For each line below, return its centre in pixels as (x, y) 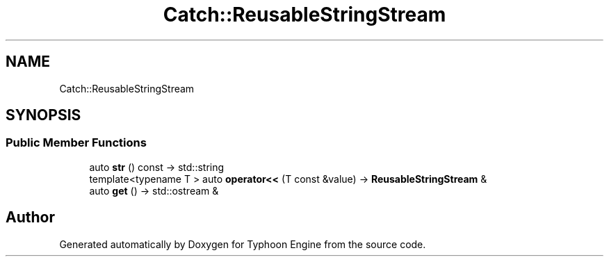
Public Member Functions (76, 143)
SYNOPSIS (43, 115)
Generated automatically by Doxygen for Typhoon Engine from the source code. (243, 244)
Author (30, 218)
